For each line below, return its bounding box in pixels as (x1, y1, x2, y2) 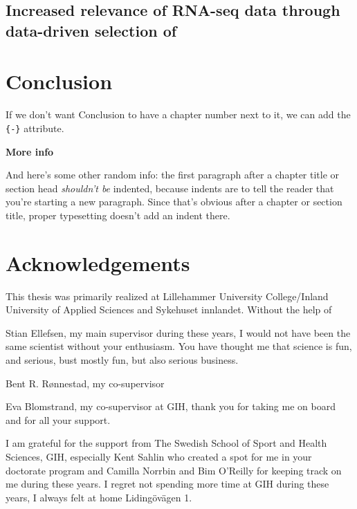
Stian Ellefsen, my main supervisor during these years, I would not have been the (6, 325, 351, 340)
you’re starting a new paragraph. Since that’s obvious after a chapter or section (6, 194, 342, 209)
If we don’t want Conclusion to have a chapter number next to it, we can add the (6, 107, 351, 122)
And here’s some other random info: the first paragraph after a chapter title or (6, 167, 340, 182)
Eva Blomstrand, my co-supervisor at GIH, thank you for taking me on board (6, 399, 336, 414)
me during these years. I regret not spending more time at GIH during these (6, 476, 329, 491)
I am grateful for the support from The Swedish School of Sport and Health (6, 436, 327, 450)
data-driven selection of (6, 19, 177, 41)
